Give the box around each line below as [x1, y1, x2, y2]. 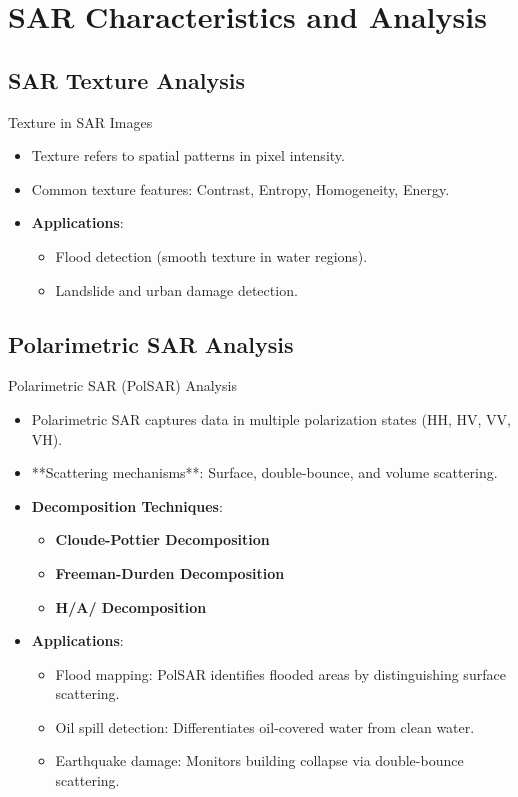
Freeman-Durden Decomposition [55, 562, 285, 583]
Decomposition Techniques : [31, 495, 223, 516]
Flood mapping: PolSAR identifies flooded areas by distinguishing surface [55, 663, 506, 684]
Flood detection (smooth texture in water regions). [55, 245, 368, 266]
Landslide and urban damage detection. [55, 279, 298, 300]
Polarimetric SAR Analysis [8, 328, 294, 359]
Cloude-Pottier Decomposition [55, 529, 270, 550]
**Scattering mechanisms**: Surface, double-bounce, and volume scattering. [31, 462, 498, 483]
